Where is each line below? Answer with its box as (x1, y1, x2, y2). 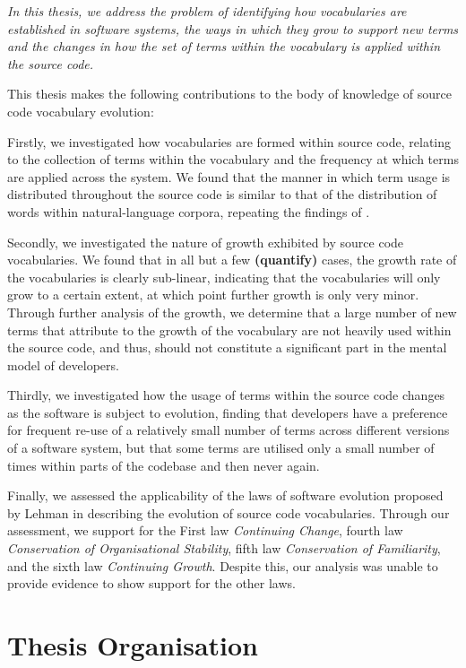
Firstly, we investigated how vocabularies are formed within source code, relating (7, 132, 452, 151)
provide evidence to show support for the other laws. (7, 574, 296, 593)
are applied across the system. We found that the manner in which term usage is (7, 167, 451, 186)
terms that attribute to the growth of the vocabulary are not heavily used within (7, 320, 452, 339)
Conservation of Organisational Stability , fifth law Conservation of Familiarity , (7, 539, 441, 558)
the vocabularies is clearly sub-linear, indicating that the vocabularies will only (7, 267, 441, 286)
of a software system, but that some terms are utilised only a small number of (7, 438, 435, 457)
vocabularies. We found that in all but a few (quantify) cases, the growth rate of (7, 250, 457, 269)
